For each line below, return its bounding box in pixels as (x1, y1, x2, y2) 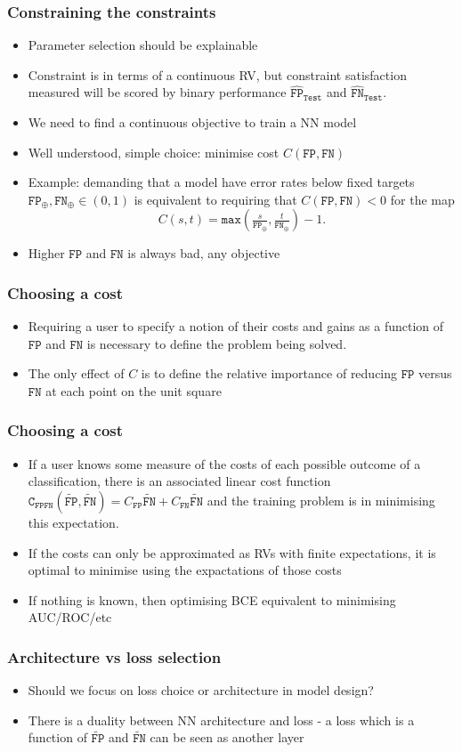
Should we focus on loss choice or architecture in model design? (28, 681, 374, 699)
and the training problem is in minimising (207, 490, 435, 509)
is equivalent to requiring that (134, 190, 297, 208)
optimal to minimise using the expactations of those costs (28, 561, 342, 579)
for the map (390, 190, 455, 208)
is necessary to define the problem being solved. (86, 334, 347, 352)
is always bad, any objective (127, 244, 280, 263)
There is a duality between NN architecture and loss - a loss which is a (28, 710, 415, 729)
